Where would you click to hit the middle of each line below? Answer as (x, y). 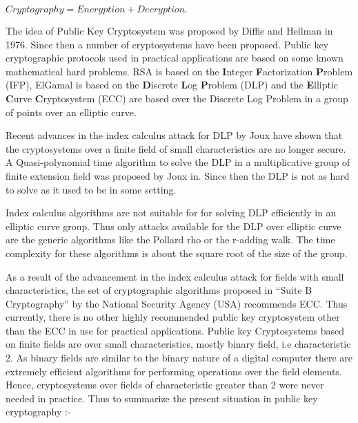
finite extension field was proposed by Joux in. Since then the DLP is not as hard (178, 175)
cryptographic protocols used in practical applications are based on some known (175, 58)
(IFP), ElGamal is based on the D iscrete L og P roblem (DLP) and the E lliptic (172, 85)
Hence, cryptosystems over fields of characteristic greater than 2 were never (165, 385)
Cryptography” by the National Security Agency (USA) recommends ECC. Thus (177, 303)
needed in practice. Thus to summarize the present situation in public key (162, 398)
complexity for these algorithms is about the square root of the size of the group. (177, 253)
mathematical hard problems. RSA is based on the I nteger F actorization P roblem (179, 71)
